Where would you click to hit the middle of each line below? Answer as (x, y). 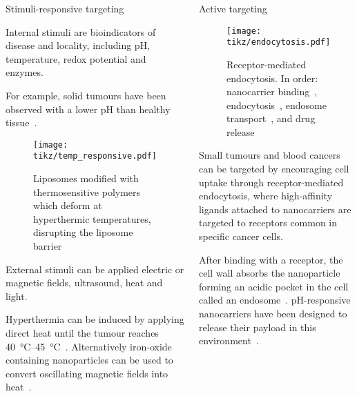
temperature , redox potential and (76, 58)
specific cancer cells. (241, 236)
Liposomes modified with (86, 178)
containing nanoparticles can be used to (89, 360)
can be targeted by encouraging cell (274, 169)
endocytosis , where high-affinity (266, 196)
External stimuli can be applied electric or (95, 269)
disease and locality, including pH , (78, 45)
